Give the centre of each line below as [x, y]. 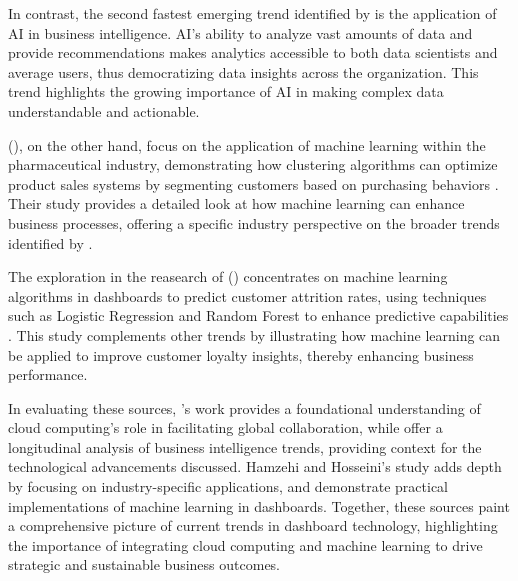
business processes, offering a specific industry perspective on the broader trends [254, 222]
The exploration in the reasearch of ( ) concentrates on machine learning [228, 276]
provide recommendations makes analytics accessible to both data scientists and [253, 52]
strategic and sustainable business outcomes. [144, 564]
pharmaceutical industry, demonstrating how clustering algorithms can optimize [253, 164]
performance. [48, 374]
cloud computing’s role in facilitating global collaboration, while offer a [225, 427]
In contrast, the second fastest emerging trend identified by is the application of [252, 13]
